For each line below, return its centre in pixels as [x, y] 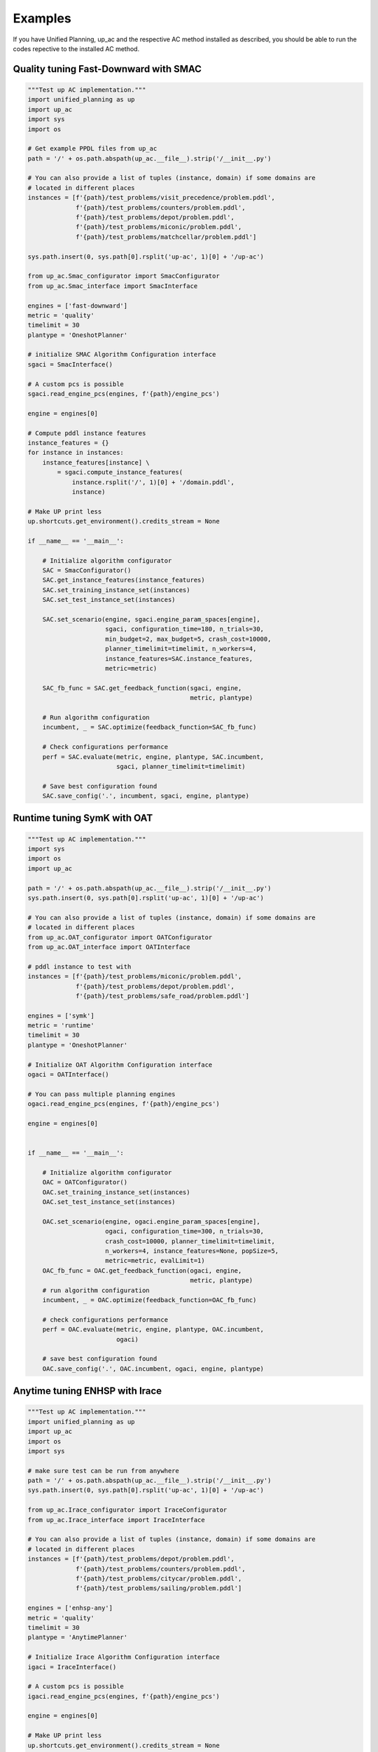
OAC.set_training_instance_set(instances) [116, 1192]
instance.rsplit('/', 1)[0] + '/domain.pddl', [153, 482]
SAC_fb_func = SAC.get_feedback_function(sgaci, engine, [142, 688]
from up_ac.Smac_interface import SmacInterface [113, 286]
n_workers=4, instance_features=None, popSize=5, [192, 1251]
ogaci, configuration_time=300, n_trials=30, [185, 1231]
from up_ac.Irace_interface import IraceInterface [117, 1520]
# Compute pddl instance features [87, 433]
